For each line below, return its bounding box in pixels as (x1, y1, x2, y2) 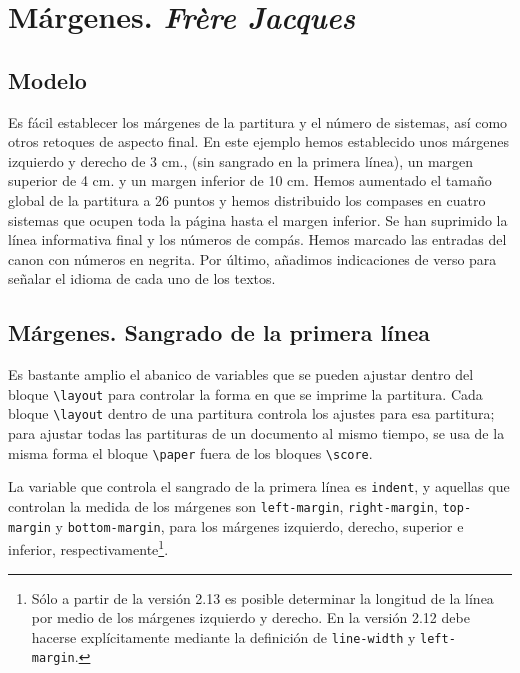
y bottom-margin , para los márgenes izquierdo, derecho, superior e (55, 515, 464, 536)
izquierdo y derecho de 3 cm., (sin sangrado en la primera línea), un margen (8, 150, 474, 171)
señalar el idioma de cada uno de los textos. (8, 268, 276, 289)
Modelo (8, 64, 87, 95)
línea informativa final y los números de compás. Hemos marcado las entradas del (8, 229, 507, 250)
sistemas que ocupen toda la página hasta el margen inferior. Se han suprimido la (8, 209, 508, 230)
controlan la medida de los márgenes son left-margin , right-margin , (8, 495, 438, 516)
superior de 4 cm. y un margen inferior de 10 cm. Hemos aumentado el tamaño (8, 170, 492, 191)
